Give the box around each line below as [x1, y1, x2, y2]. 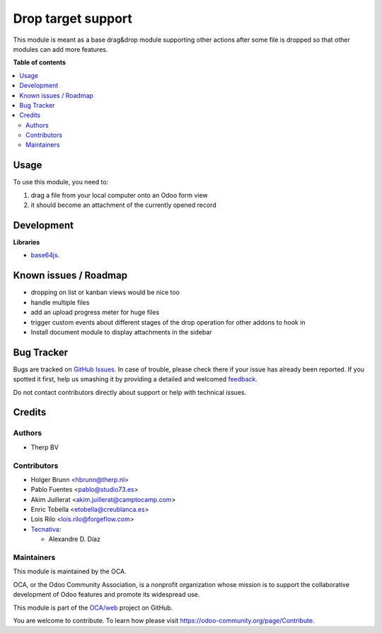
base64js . [30, 251, 60, 259]
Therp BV [30, 443, 59, 452]
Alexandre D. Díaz [48, 535, 100, 544]
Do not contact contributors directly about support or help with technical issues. [13, 388, 247, 396]
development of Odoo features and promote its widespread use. [13, 590, 200, 599]
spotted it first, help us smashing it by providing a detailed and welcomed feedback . [13, 375, 258, 383]
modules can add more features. [13, 45, 108, 53]
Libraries [13, 238, 40, 247]
